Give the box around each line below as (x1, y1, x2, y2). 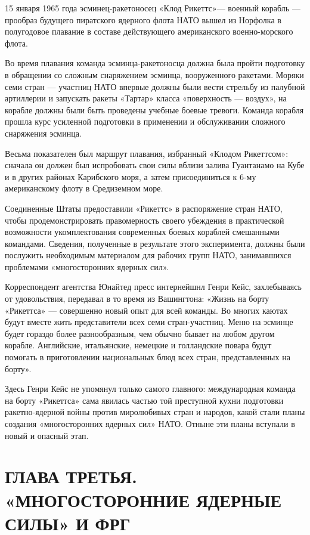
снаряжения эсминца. (5, 126, 82, 139)
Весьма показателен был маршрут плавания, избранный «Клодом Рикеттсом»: (5, 147, 289, 159)
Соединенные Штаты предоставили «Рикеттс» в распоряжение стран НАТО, (5, 202, 283, 214)
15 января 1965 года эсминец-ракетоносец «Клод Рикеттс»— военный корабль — (5, 2, 300, 14)
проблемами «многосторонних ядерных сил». (5, 260, 169, 273)
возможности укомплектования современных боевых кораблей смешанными (5, 225, 280, 238)
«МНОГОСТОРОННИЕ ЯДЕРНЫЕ (5, 487, 282, 512)
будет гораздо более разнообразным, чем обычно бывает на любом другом (5, 327, 275, 339)
